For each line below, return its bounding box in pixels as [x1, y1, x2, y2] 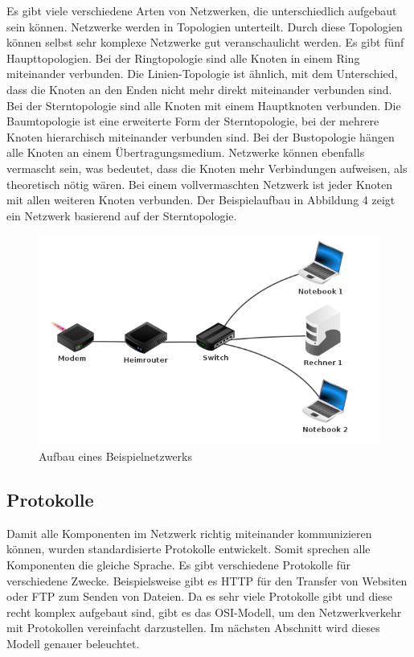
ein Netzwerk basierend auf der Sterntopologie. [6, 207, 237, 224]
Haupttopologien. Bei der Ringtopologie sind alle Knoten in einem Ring [6, 49, 360, 66]
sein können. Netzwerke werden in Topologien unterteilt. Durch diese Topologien [6, 18, 403, 35]
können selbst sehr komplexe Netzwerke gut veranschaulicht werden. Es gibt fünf [6, 34, 404, 51]
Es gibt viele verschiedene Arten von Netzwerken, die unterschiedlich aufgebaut [6, 2, 397, 18]
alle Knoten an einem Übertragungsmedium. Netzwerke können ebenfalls [6, 144, 365, 161]
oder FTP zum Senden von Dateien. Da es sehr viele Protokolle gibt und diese [6, 588, 393, 605]
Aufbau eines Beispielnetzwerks [39, 448, 193, 465]
